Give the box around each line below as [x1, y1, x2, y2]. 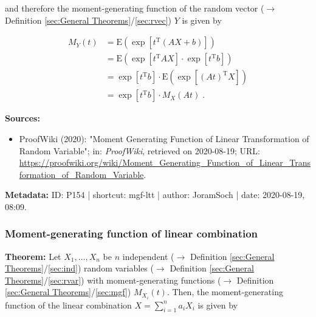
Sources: [5, 112, 40, 124]
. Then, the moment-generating [167, 285, 283, 298]
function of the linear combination [5, 298, 132, 311]
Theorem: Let [5, 250, 61, 262]
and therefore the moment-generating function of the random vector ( [5, 2, 264, 14]
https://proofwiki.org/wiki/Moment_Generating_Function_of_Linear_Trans [19, 156, 311, 169]
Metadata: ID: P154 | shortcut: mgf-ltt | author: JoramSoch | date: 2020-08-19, [5, 188, 305, 201]
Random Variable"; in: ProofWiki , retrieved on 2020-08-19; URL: [19, 144, 260, 157]
